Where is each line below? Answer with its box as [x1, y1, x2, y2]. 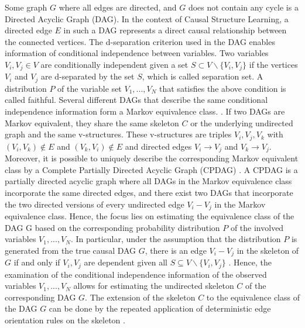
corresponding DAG [5, 291, 76, 303]
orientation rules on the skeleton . [5, 314, 125, 326]
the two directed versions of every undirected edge [5, 198, 184, 210]
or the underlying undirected [190, 116, 293, 129]
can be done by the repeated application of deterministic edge [49, 302, 271, 315]
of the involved [230, 221, 284, 233]
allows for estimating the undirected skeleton [73, 279, 234, 292]
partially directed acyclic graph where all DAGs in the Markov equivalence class [5, 175, 292, 187]
